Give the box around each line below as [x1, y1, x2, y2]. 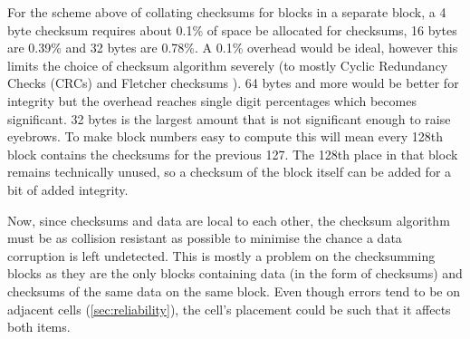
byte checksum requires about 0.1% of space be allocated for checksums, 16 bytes [7, 20, 457, 39]
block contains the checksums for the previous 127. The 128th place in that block [7, 144, 458, 163]
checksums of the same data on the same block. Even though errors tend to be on [7, 281, 460, 300]
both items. [7, 317, 71, 336]
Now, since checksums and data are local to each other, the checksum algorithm [7, 210, 450, 229]
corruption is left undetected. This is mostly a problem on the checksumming [7, 246, 436, 265]
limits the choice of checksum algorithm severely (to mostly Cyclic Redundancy [7, 55, 448, 74]
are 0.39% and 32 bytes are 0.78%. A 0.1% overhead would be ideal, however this [7, 38, 458, 57]
